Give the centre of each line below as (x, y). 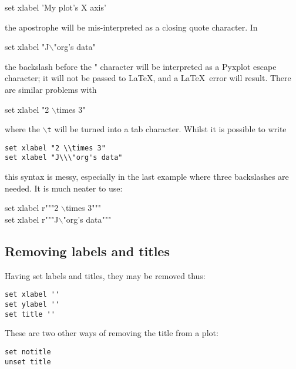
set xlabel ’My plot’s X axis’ (55, 7)
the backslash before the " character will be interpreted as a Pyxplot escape (141, 66)
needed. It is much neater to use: (64, 188)
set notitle (28, 352)
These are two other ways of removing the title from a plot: (112, 333)
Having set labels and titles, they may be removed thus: (105, 275)
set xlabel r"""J (32, 219)
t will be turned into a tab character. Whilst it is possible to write (167, 129)
